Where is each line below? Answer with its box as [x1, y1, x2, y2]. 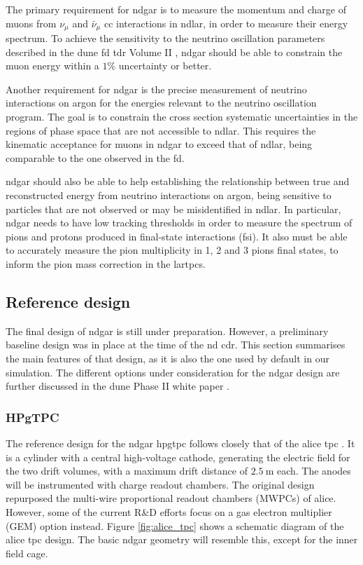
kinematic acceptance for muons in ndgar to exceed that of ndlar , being [6, 137, 313, 151]
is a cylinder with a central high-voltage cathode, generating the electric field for [6, 449, 350, 464]
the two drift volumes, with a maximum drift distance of [6, 463, 248, 478]
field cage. [6, 545, 48, 560]
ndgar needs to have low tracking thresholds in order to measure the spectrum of [6, 215, 353, 230]
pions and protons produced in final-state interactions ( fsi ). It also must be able [6, 229, 348, 243]
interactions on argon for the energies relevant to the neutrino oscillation [6, 95, 317, 110]
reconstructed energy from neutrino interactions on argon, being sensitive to [6, 187, 332, 202]
